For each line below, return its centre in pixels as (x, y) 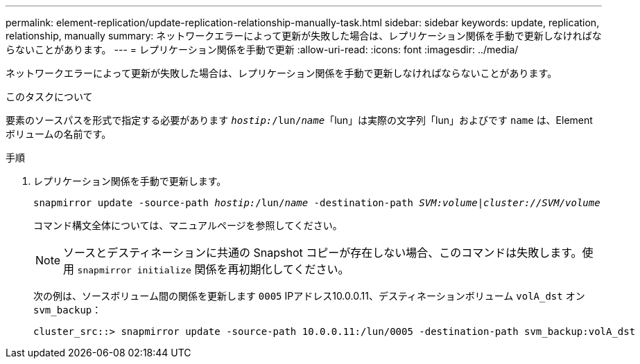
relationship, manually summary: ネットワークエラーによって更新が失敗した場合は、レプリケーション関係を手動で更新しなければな (304, 36)
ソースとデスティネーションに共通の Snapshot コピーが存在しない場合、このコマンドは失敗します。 (323, 253)
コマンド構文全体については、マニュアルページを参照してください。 (188, 225)
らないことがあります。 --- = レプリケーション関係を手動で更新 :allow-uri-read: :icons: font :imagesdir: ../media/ (262, 49)
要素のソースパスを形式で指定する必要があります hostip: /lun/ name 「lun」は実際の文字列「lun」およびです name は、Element (299, 120)
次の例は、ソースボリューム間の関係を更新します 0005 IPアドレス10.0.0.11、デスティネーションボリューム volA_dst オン (309, 296)
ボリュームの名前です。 (59, 134)
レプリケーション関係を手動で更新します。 (130, 181)
